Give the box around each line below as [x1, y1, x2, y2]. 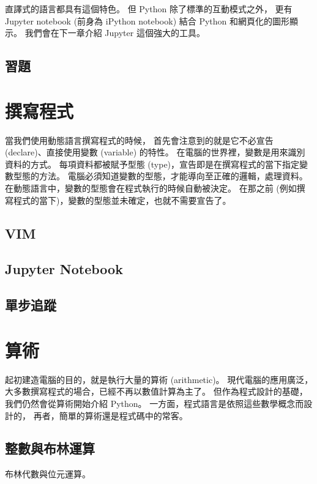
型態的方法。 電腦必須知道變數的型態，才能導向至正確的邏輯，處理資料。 [13, 169, 308, 182]
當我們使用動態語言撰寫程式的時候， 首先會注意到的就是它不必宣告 [5, 133, 274, 146]
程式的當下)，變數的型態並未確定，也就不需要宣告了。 [13, 193, 231, 206]
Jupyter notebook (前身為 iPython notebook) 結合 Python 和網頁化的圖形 [5, 14, 290, 27]
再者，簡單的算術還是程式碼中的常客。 [33, 409, 188, 422]
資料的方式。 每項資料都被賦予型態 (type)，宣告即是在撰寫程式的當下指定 [5, 157, 300, 170]
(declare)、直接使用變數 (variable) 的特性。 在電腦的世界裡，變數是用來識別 [5, 146, 305, 158]
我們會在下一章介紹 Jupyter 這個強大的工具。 [24, 26, 205, 39]
